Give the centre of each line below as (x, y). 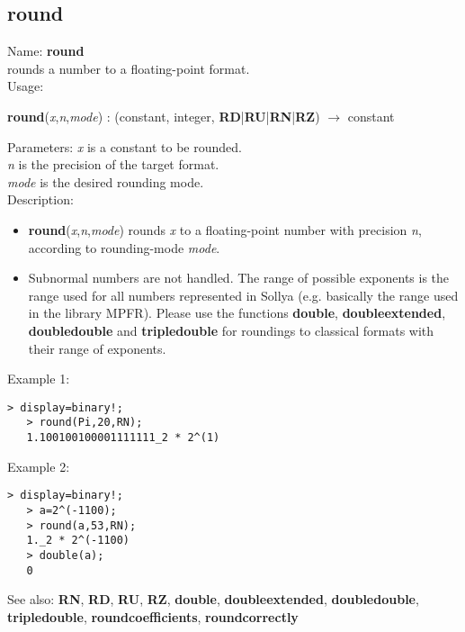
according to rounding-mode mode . (124, 247)
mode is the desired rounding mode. (106, 181)
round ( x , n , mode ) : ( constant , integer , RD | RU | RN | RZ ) (164, 116)
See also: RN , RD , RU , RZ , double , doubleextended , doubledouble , (213, 599)
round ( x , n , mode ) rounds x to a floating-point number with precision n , (225, 229)
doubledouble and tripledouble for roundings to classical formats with (231, 330)
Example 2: (39, 466)
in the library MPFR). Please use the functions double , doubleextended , (237, 313)
